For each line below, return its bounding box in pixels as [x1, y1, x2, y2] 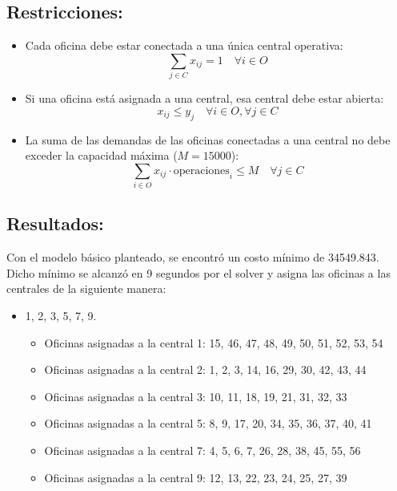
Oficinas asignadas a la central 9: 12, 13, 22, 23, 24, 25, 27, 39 [44, 469, 347, 485]
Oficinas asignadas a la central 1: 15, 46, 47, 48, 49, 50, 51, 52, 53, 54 [44, 334, 383, 351]
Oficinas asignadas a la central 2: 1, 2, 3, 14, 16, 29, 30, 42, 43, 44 [44, 361, 367, 378]
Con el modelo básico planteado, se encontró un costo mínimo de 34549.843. [6, 249, 379, 266]
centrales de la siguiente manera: [6, 280, 166, 297]
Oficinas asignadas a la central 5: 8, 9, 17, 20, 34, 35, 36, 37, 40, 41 [44, 415, 372, 432]
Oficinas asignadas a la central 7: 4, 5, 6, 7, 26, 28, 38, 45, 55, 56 [44, 441, 361, 458]
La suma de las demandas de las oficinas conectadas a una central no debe [25, 131, 391, 148]
